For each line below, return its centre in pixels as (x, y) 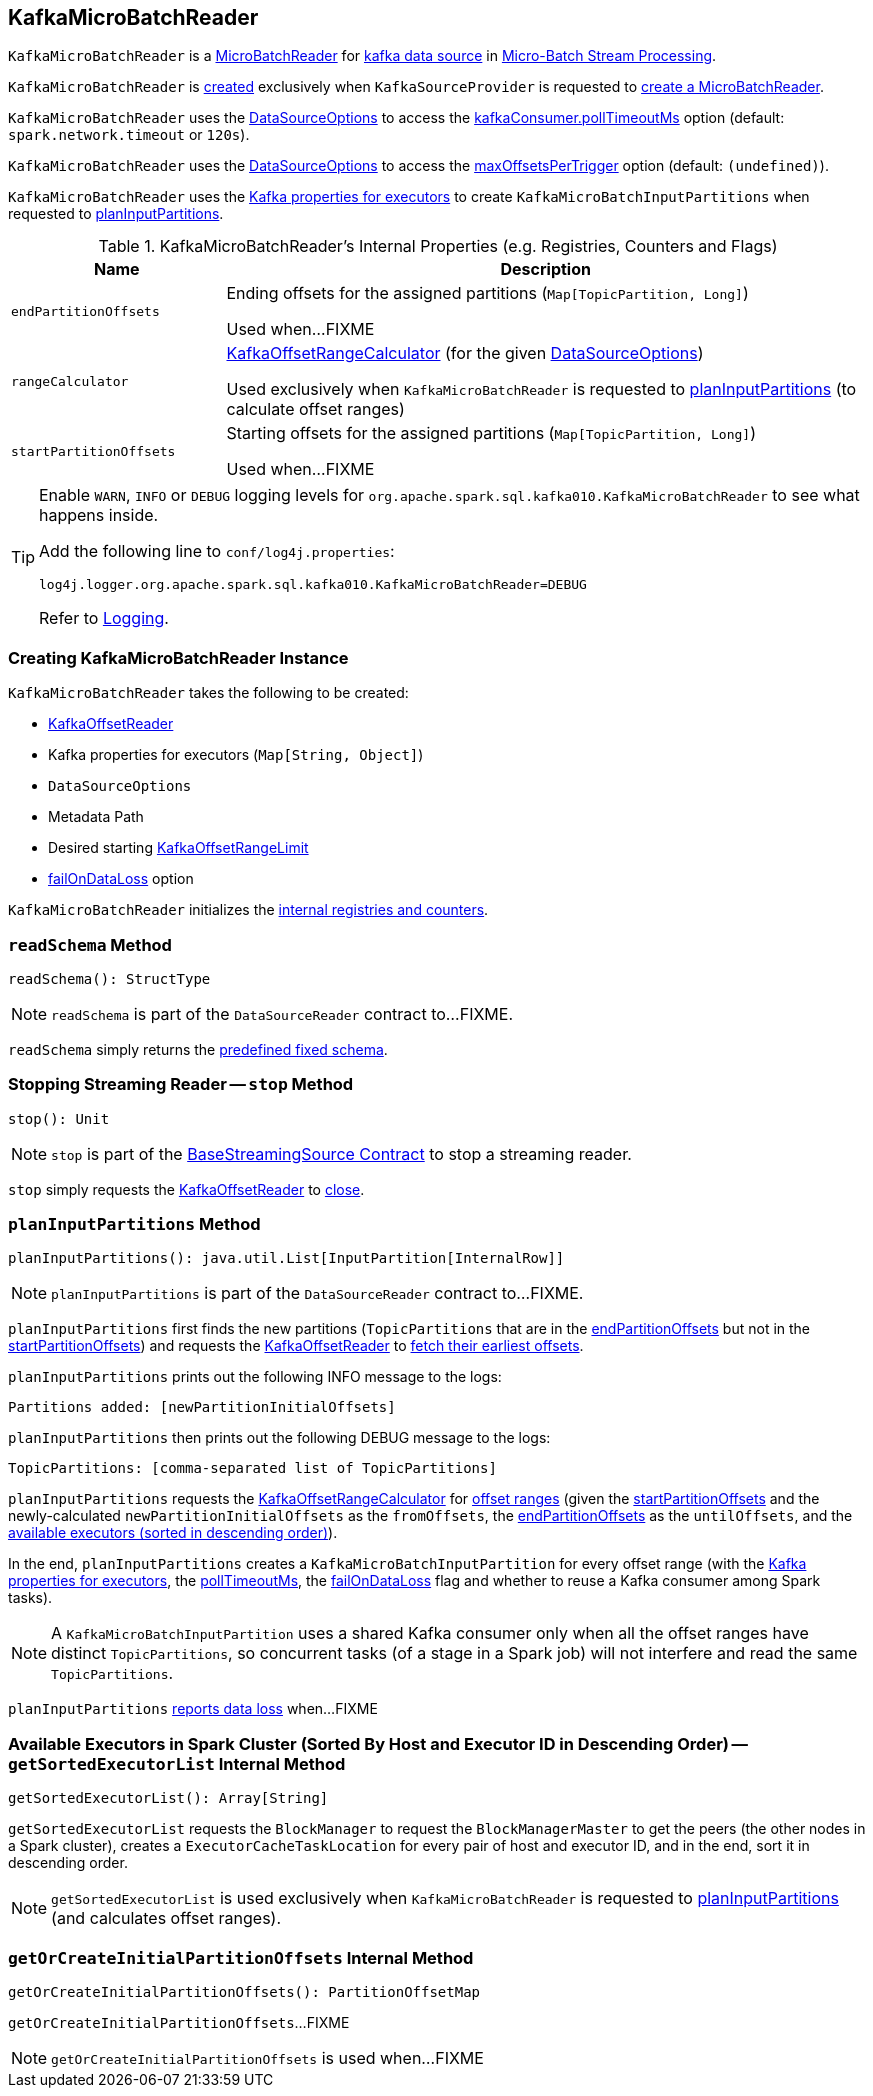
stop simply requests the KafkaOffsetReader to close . (186, 1189)
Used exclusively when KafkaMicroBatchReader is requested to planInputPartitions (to (541, 389)
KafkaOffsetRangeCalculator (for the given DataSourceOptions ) (465, 353)
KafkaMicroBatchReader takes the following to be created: (208, 693)
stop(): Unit (59, 1118)
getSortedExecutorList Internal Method (177, 1763)
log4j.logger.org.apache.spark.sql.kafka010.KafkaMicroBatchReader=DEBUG (313, 585)
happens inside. (99, 515)
